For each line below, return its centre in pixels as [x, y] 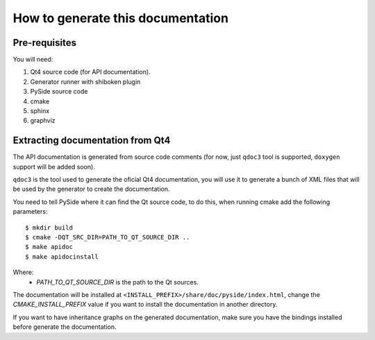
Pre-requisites [44, 43]
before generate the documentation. [65, 327]
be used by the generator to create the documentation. [91, 189]
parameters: [30, 212]
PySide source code [59, 92]
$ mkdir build [49, 228]
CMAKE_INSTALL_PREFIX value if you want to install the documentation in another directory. [145, 305]
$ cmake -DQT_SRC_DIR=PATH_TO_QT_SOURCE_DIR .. [108, 237]
